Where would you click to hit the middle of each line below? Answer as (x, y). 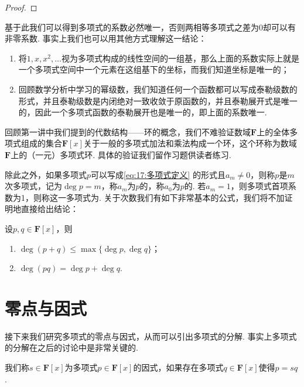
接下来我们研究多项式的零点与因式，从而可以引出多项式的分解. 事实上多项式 (151, 336)
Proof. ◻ (21, 7)
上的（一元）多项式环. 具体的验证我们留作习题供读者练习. (121, 154)
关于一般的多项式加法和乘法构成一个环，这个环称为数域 (190, 143)
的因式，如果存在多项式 (178, 367)
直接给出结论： (49, 209)
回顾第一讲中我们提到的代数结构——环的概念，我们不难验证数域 (128, 131)
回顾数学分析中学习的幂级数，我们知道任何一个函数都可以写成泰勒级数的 (158, 89)
